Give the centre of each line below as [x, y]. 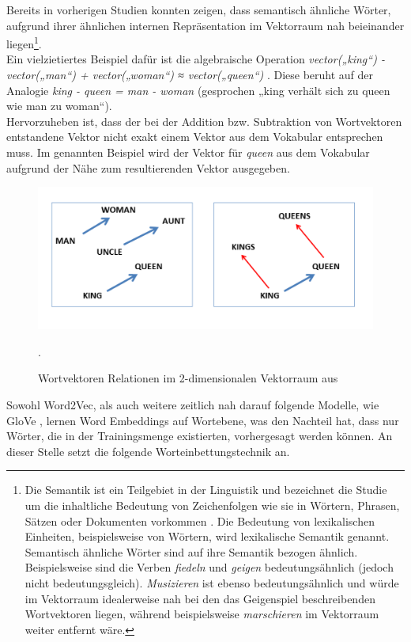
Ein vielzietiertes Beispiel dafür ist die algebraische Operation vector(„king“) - [196, 59]
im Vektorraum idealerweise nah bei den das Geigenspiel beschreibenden [200, 598]
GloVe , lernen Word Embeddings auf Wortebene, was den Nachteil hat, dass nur [203, 420]
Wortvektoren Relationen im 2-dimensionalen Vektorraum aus [188, 378]
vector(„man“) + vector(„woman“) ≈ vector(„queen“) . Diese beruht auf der [190, 75]
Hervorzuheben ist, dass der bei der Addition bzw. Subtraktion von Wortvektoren [204, 121]
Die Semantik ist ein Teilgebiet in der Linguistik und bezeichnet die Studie [206, 490]
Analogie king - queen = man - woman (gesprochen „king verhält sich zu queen [198, 90]
